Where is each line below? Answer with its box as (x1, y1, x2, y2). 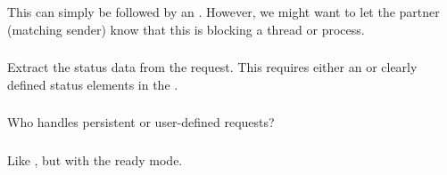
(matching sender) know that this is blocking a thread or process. (7, 20, 365, 38)
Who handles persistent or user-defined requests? (7, 113, 275, 131)
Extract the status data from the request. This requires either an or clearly (7, 58, 418, 76)
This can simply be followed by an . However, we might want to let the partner (7, 2, 440, 20)
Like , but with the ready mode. (7, 150, 183, 169)
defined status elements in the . (7, 75, 178, 93)
